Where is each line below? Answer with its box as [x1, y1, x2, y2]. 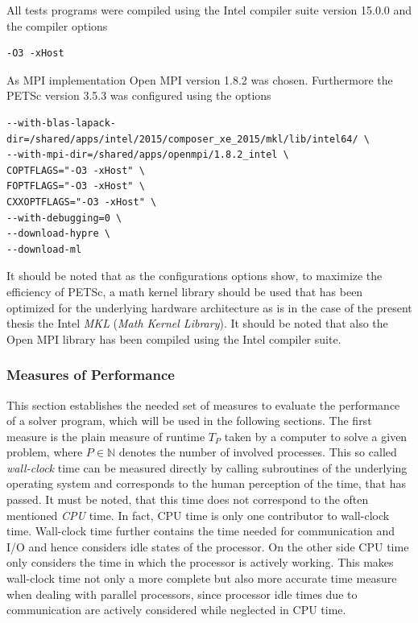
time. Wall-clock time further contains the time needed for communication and [6, 522, 395, 539]
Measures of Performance [6, 365, 175, 385]
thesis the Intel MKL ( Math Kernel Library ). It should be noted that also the [6, 315, 388, 332]
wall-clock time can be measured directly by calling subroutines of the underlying [6, 459, 408, 476]
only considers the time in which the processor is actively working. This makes [6, 554, 394, 571]
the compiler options [6, 17, 108, 34]
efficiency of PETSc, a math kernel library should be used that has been [6, 283, 363, 299]
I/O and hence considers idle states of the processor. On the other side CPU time [6, 538, 409, 555]
